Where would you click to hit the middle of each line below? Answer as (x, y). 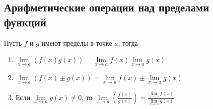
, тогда (128, 43)
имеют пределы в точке (77, 43)
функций (25, 22)
